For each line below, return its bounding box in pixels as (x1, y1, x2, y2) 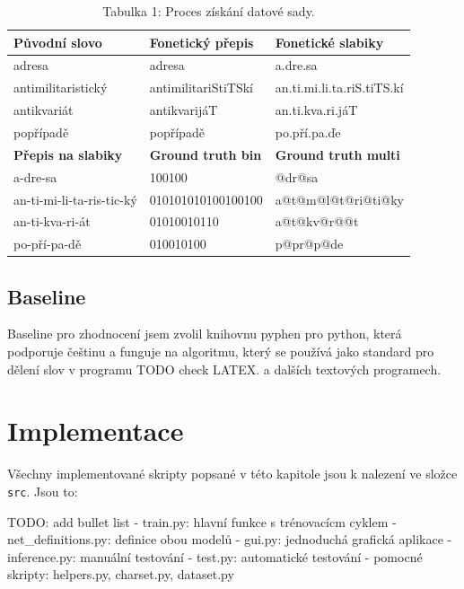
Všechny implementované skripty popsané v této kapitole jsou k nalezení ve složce (7, 464, 458, 483)
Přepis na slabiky (13, 145, 123, 163)
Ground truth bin (149, 145, 262, 163)
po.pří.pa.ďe (275, 122, 341, 141)
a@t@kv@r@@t (275, 212, 359, 231)
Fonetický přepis (149, 32, 254, 51)
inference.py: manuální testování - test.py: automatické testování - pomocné (7, 547, 423, 566)
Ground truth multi (275, 145, 400, 163)
